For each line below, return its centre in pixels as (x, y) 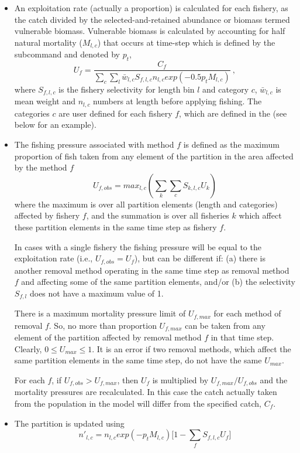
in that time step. (242, 337)
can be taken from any (225, 325)
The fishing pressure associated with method (94, 144)
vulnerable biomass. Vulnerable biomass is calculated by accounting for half (150, 31)
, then (128, 379)
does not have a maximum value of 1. (96, 293)
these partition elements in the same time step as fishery (115, 227)
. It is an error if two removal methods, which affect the (192, 348)
